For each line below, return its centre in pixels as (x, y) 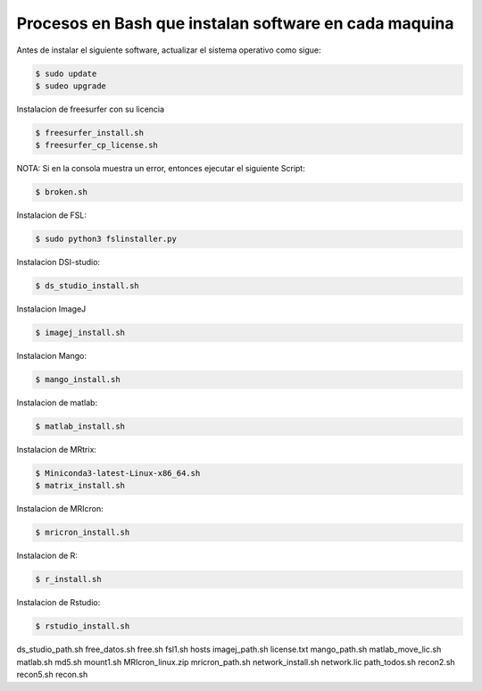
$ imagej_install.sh (80, 333)
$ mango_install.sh (78, 380)
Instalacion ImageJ (51, 309)
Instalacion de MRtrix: (57, 450)
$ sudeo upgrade (71, 86)
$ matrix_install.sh (80, 486)
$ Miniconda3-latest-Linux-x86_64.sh (118, 474)
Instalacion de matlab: (57, 403)
